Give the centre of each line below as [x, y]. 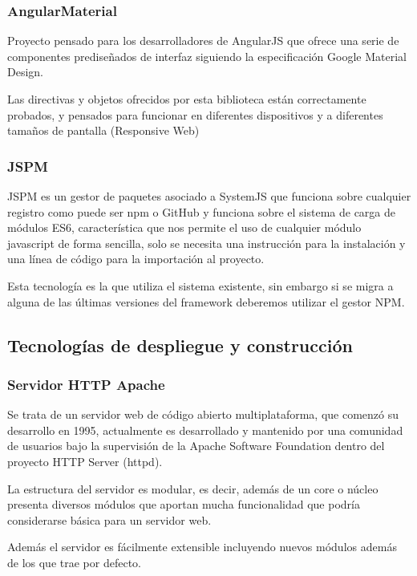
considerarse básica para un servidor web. [109, 519]
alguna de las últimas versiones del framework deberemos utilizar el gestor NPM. [206, 301]
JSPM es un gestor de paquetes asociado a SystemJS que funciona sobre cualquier [209, 196]
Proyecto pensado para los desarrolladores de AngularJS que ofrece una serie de [203, 41]
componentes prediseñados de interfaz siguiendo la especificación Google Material [207, 56]
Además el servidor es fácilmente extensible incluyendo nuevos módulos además [202, 547]
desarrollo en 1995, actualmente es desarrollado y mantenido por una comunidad [205, 430]
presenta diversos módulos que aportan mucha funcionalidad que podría [184, 504]
